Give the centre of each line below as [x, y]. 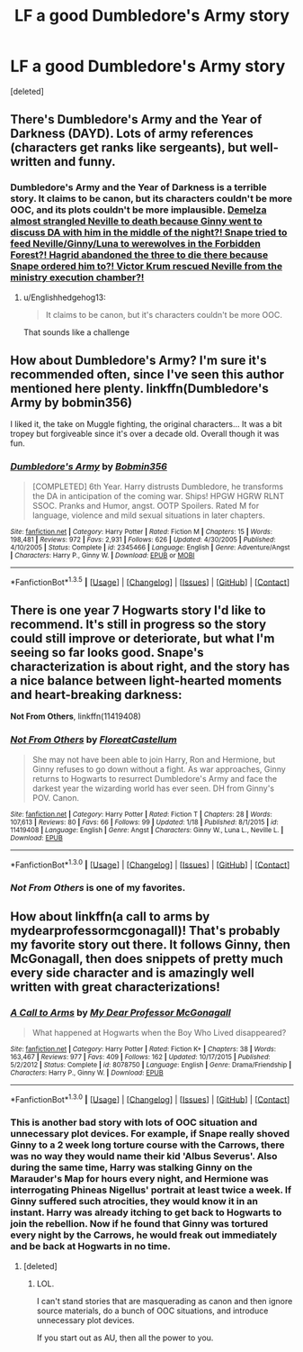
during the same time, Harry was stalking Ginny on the [131, 1167]
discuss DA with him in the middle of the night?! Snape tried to [149, 232]
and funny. [85, 162]
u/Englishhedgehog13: [64, 297]
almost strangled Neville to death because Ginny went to [137, 222]
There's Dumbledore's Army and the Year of [136, 119]
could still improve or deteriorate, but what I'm [143, 638]
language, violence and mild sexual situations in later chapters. [149, 515]
